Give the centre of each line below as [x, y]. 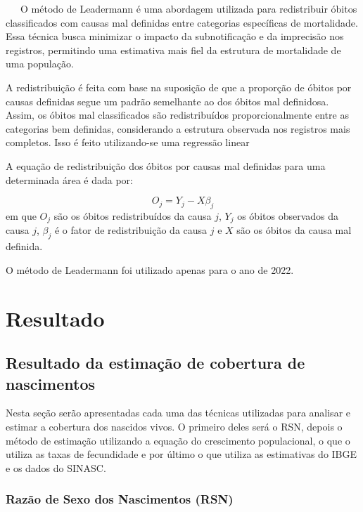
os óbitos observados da [288, 215]
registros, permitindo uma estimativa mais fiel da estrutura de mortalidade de [173, 50]
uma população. [40, 64]
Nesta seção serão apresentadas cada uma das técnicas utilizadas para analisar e [178, 413]
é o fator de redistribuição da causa [131, 230]
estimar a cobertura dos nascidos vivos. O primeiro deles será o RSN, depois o [174, 426]
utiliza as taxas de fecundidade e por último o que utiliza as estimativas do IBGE [181, 454]
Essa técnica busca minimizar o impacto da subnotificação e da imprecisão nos [175, 36]
